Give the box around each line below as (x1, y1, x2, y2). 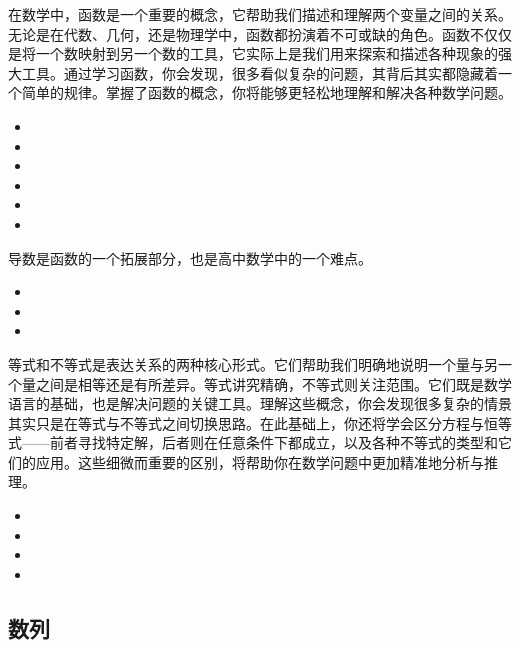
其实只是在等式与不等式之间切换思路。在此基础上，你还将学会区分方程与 (8, 412, 484, 433)
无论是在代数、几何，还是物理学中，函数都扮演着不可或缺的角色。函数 (8, 23, 470, 44)
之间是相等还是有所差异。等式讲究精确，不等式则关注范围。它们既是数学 (35, 373, 512, 394)
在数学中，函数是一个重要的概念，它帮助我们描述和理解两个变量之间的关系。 (8, 4, 512, 24)
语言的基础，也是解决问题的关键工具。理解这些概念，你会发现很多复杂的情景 (8, 393, 512, 414)
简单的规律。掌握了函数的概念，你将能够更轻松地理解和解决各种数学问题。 (21, 82, 512, 103)
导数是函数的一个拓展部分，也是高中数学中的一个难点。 (8, 247, 372, 268)
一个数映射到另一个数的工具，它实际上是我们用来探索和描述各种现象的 (35, 43, 498, 64)
